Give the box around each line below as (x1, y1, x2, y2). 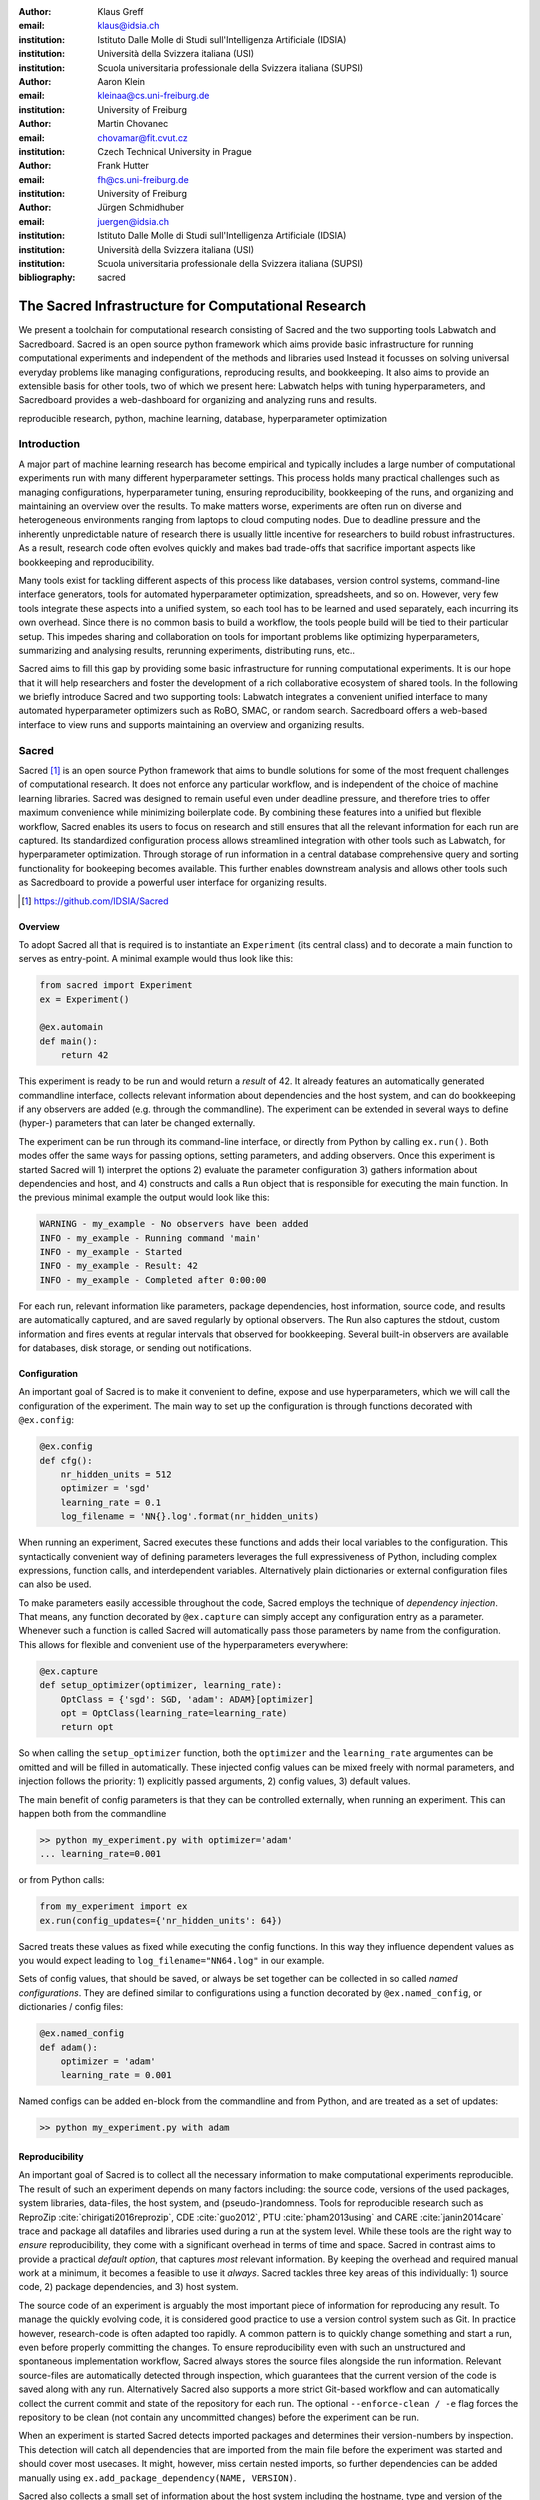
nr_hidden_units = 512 (60, 1468, 172, 1480)
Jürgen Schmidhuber (97, 201, 185, 214)
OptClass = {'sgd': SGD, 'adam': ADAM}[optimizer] (60, 1693, 314, 1705)
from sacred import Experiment (39, 980, 194, 991)
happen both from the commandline (18, 1807, 167, 1819)
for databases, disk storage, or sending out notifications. (18, 1342, 252, 1354)
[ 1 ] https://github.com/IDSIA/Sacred (21, 895, 169, 907)
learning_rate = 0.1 (60, 1496, 162, 1508)
